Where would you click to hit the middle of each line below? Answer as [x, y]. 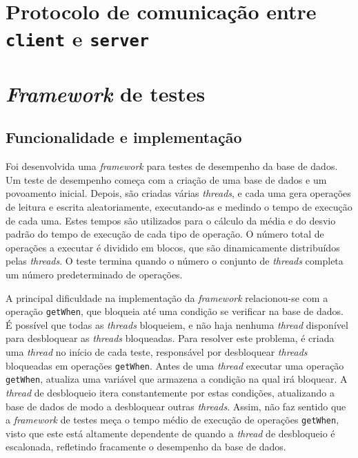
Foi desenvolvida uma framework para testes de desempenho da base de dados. [172, 166]
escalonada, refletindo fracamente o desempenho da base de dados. [146, 447]
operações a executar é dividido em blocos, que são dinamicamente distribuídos [173, 247]
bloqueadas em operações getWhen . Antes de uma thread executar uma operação [175, 365]
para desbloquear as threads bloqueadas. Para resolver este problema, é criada [170, 338]
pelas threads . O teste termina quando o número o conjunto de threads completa [175, 261]
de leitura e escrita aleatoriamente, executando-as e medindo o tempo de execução [179, 207]
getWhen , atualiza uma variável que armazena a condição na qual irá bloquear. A [177, 379]
